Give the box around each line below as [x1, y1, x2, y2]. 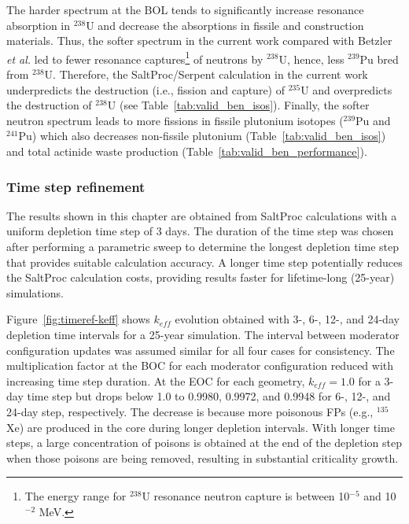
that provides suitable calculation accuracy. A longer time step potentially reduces [6, 253, 403, 270]
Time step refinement [6, 176, 146, 196]
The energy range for [24, 488, 127, 504]
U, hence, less [278, 50, 345, 67]
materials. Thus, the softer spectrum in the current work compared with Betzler [6, 32, 392, 49]
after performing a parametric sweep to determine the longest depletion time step [6, 238, 399, 254]
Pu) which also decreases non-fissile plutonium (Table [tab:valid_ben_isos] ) [18, 127, 386, 144]
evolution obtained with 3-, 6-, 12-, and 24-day [175, 311, 400, 327]
